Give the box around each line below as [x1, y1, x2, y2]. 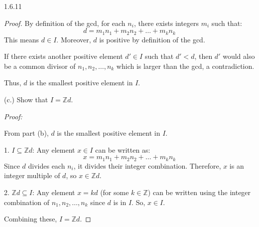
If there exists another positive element [4, 51, 123, 61]
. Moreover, [56, 34, 91, 44]
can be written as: [95, 144, 150, 155]
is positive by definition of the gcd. [99, 34, 205, 44]
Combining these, [4, 214, 57, 224]
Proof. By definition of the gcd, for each [4, 17, 126, 28]
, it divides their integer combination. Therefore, [73, 160, 221, 171]
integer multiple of [4, 170, 60, 181]
